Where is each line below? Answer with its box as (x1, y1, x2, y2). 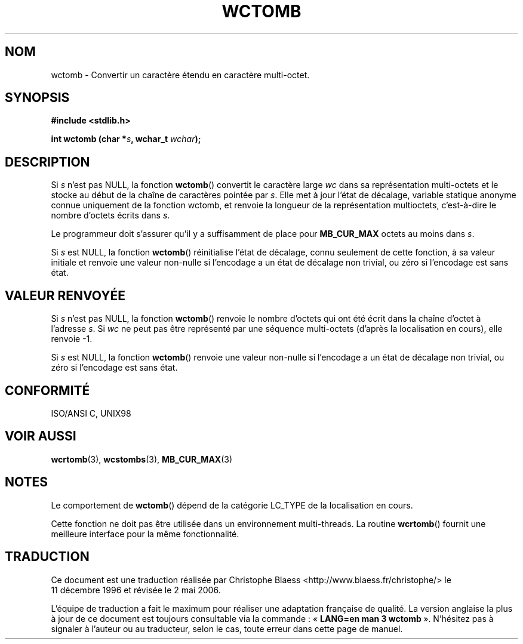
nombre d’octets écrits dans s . (51, 210, 170, 221)
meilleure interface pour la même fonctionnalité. (51, 528, 239, 539)
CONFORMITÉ (5, 383, 90, 398)
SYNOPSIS (5, 90, 70, 106)
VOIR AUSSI (5, 429, 76, 444)
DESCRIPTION (5, 154, 90, 170)
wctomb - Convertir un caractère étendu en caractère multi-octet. (51, 69, 310, 80)
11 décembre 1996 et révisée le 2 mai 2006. (51, 584, 221, 595)
